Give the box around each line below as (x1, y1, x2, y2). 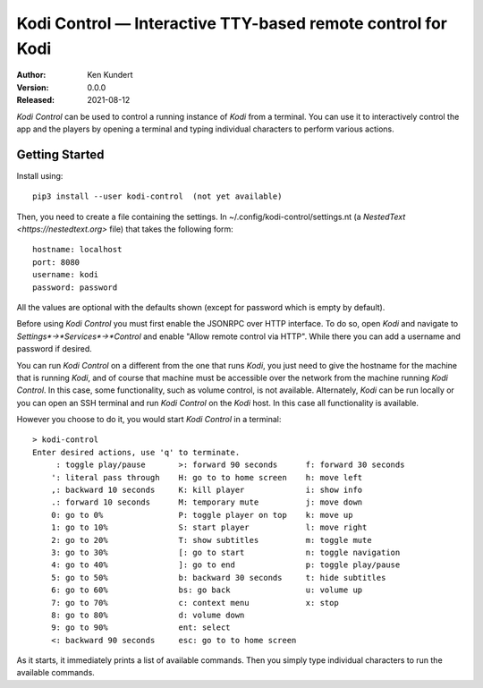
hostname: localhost (32, 244, 123, 255)
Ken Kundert (87, 70, 133, 81)
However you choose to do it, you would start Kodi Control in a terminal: (16, 414, 282, 425)
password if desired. (16, 344, 93, 354)
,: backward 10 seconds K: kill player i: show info (50, 485, 363, 496)
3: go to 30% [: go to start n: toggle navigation (50, 547, 401, 557)
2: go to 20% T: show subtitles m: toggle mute (50, 535, 372, 545)
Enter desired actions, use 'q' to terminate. (32, 447, 241, 457)
